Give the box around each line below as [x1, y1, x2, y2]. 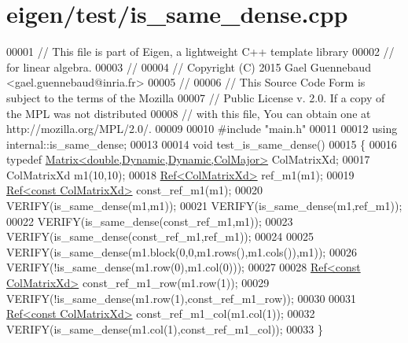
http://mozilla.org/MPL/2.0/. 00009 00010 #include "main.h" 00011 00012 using [6, 120, 398, 137]
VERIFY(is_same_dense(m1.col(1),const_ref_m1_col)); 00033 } [6, 320, 324, 337]
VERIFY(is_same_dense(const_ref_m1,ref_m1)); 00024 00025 [6, 228, 314, 245]
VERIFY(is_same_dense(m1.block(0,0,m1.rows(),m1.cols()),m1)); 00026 [6, 243, 357, 260]
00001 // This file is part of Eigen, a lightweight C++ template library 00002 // [6, 43, 395, 60]
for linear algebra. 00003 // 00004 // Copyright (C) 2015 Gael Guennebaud [6, 58, 371, 75]
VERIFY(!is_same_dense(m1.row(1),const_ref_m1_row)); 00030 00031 [6, 290, 357, 306]
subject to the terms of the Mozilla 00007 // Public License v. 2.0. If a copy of [6, 89, 385, 105]
